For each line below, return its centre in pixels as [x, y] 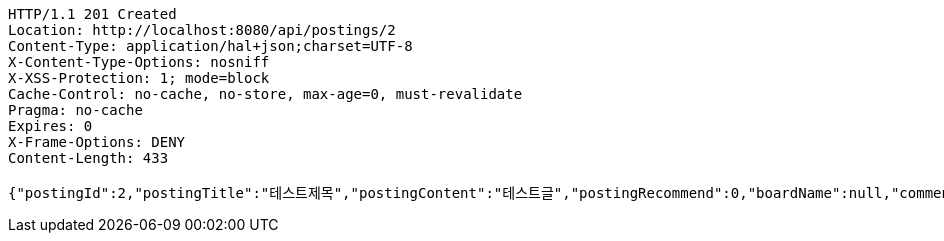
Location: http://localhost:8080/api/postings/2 [202, 30]
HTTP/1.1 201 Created [92, 14]
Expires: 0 [50, 126]
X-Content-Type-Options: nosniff [139, 62]
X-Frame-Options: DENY [97, 142]
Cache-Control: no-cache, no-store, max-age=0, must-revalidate [265, 94]
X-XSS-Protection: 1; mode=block [139, 78]
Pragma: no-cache [75, 110]
